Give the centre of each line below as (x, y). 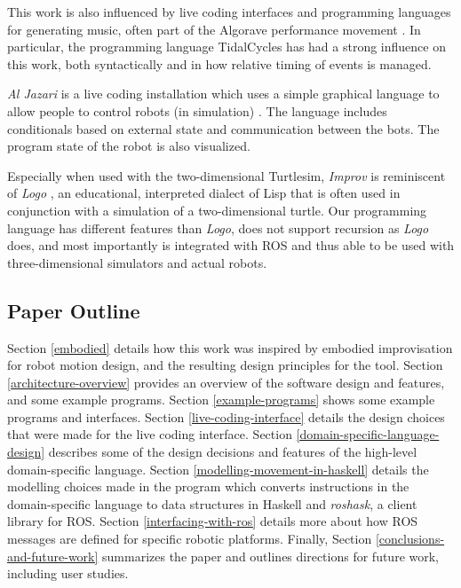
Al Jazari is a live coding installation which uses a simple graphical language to (223, 94)
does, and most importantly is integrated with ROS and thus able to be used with (231, 245)
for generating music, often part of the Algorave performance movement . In (214, 29)
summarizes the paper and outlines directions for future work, (271, 556)
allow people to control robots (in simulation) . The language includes (197, 110)
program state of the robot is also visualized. (129, 146)
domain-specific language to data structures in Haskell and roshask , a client (212, 503)
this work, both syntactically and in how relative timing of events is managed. (219, 63)
